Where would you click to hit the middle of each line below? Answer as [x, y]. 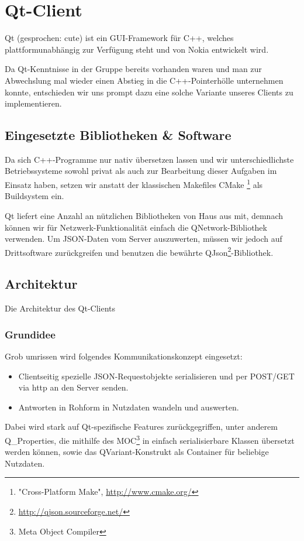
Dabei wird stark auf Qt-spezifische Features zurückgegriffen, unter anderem [141, 427]
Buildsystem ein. [34, 196]
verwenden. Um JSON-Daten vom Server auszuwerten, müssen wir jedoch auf [144, 239]
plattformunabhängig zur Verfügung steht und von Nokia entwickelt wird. [137, 49]
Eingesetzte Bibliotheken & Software [118, 135]
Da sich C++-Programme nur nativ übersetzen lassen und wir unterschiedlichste [149, 159]
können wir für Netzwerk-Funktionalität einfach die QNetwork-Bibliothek [136, 227]
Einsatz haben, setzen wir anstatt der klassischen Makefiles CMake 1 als [134, 184]
